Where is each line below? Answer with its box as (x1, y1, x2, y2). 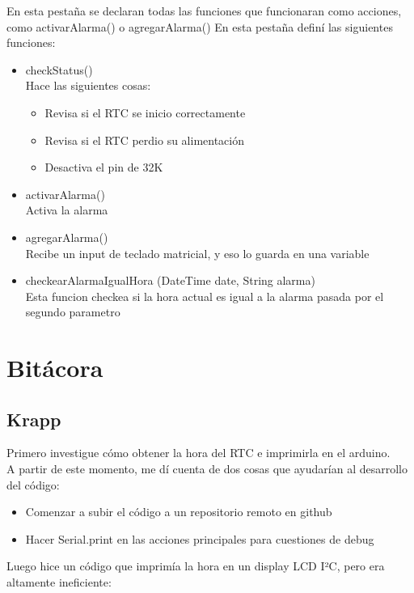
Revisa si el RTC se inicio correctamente (44, 104, 246, 121)
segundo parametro (25, 303, 120, 320)
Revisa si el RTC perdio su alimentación (44, 131, 245, 148)
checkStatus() (25, 61, 93, 78)
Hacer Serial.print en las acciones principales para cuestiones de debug (25, 530, 374, 547)
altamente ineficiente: (6, 574, 112, 591)
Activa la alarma (25, 201, 108, 218)
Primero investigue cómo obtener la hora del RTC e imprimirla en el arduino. (6, 444, 391, 461)
